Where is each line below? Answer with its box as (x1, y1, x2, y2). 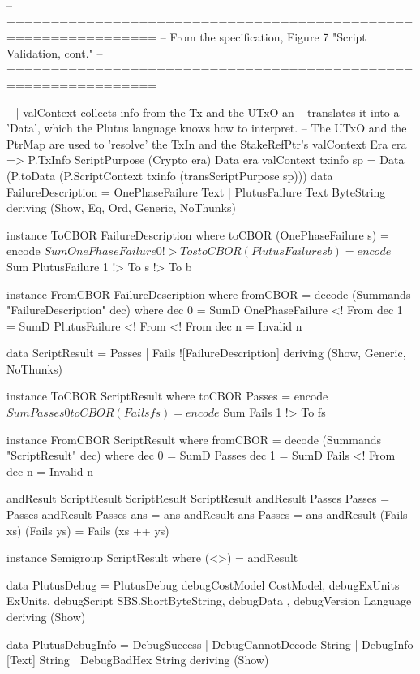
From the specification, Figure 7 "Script (169, 28, 366, 45)
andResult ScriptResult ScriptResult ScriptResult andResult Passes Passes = (6, 490, 390, 507)
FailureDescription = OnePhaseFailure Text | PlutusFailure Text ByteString (6, 183, 386, 200)
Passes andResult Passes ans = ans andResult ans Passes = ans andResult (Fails (6, 506, 408, 523)
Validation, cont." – (6, 44, 103, 61)
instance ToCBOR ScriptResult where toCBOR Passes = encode (6, 387, 328, 404)
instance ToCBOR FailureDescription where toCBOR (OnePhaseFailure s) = (6, 226, 389, 243)
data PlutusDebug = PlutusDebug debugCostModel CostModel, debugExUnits (6, 576, 400, 593)
